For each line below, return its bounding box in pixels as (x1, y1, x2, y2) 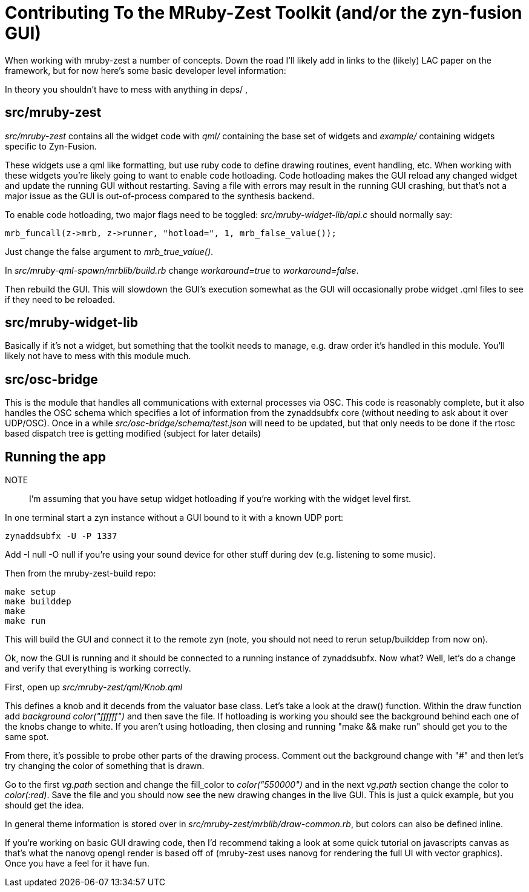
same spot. (5, 732, 49, 742)
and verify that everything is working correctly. (5, 663, 191, 674)
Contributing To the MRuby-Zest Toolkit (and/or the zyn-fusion (5, 2, 522, 23)
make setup (5, 587, 56, 597)
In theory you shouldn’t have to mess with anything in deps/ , (5, 84, 248, 94)
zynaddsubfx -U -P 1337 (5, 531, 117, 541)
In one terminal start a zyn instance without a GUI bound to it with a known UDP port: (5, 512, 344, 523)
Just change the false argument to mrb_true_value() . (5, 246, 214, 257)
